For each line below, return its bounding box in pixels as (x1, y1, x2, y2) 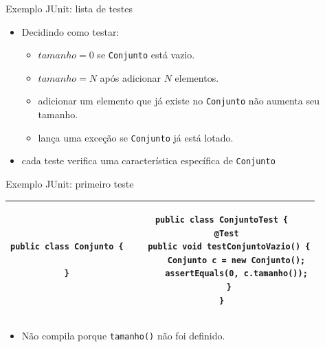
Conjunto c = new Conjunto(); (167, 255, 306, 265)
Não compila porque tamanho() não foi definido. (21, 328, 225, 342)
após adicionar (100, 70, 161, 85)
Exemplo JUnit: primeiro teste (5, 177, 134, 190)
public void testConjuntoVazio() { (148, 242, 311, 252)
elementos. (175, 70, 219, 85)
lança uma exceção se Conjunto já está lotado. (38, 130, 234, 144)
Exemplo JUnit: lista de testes (5, 1, 133, 15)
